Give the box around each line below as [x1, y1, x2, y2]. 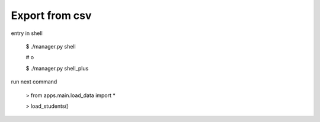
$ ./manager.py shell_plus [25, 65, 89, 72]
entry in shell [11, 30, 43, 37]
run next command [11, 78, 57, 85]
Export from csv [11, 9, 92, 22]
